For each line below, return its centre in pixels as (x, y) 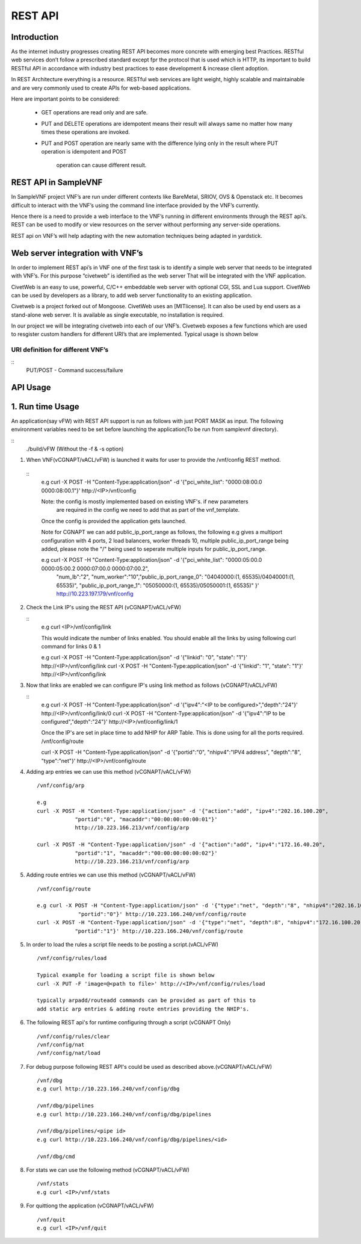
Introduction (35, 37)
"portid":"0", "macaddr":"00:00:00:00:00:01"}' (146, 819)
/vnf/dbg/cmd (56, 1156)
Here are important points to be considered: (65, 99)
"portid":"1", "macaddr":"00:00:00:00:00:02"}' (146, 853)
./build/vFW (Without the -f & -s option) (75, 449)
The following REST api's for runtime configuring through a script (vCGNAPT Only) (128, 1022)
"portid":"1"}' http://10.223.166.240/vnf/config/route (159, 931)
